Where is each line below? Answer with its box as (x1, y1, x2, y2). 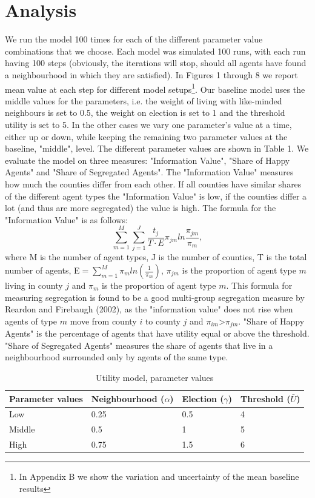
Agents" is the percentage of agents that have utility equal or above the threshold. (5, 327, 310, 340)
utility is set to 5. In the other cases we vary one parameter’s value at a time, (5, 118, 292, 130)
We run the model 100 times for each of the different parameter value (5, 33, 263, 45)
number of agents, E (5, 264, 80, 276)
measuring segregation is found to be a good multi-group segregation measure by (5, 291, 305, 303)
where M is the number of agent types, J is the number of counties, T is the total (5, 251, 307, 263)
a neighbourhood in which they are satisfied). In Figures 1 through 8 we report (5, 68, 298, 81)
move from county (70, 314, 137, 327)
